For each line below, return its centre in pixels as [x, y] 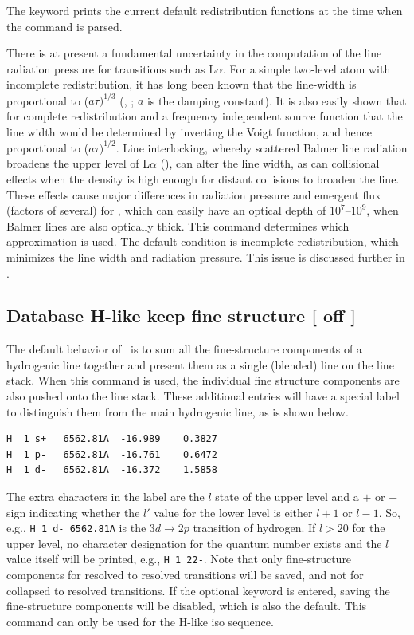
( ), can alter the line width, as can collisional [270, 163]
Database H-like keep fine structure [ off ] [181, 316]
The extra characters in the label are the [105, 497]
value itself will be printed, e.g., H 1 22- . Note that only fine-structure [179, 559]
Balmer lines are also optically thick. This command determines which [178, 225]
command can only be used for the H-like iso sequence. [140, 621]
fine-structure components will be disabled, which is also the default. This [187, 606]
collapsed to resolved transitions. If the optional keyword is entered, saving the [198, 590]
